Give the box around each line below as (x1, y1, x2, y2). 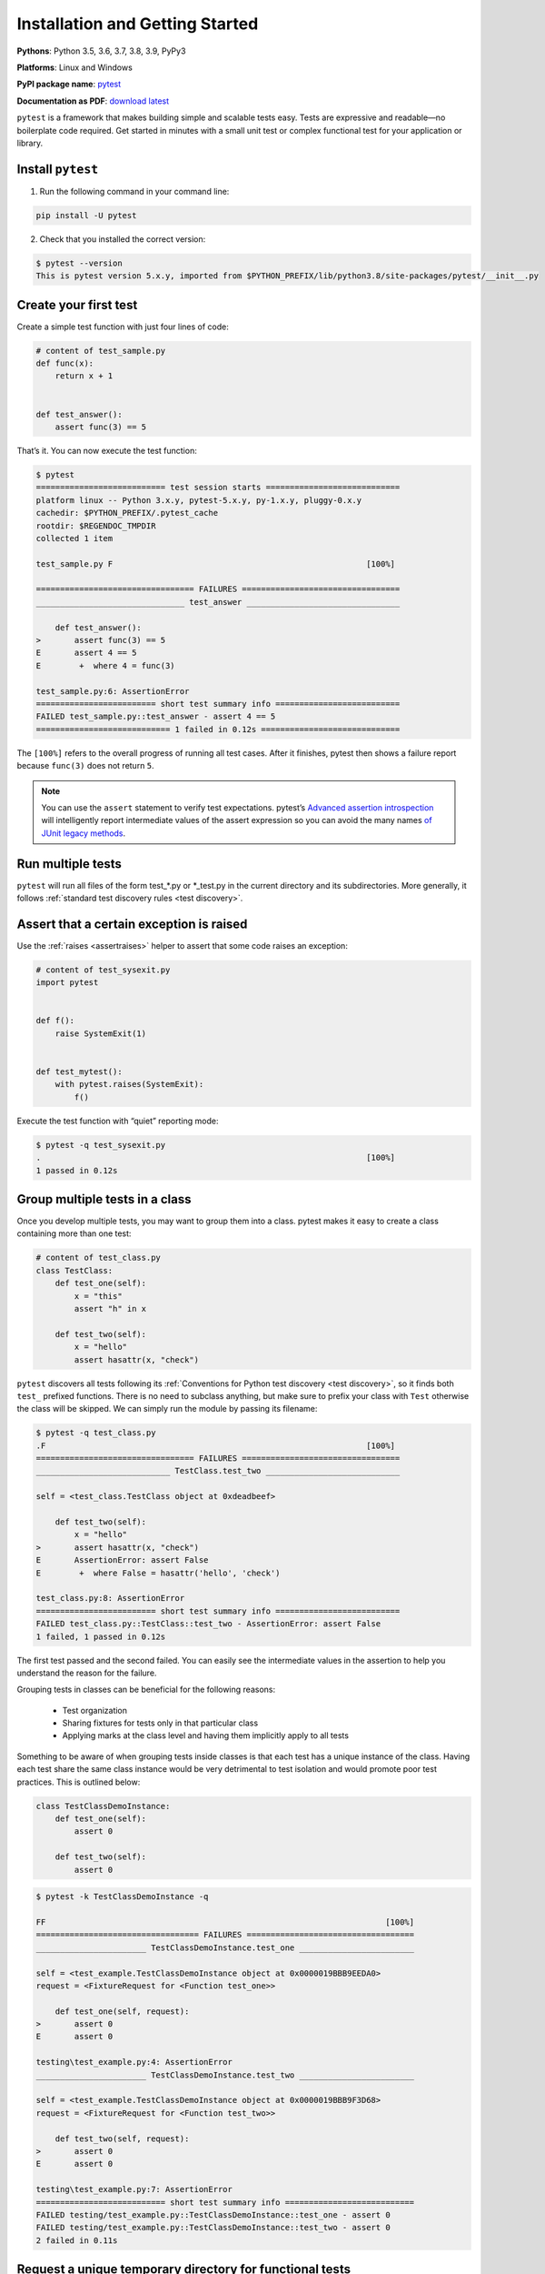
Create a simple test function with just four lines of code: (16, 321, 229, 332)
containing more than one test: (16, 1228, 132, 1239)
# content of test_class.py (35, 1253, 161, 1263)
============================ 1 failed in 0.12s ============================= (35, 724, 401, 734)
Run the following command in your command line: (39, 186, 230, 196)
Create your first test (16, 297, 138, 313)
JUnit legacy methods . (41, 828, 126, 839)
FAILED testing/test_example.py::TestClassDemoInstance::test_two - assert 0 (35, 2222, 391, 2233)
